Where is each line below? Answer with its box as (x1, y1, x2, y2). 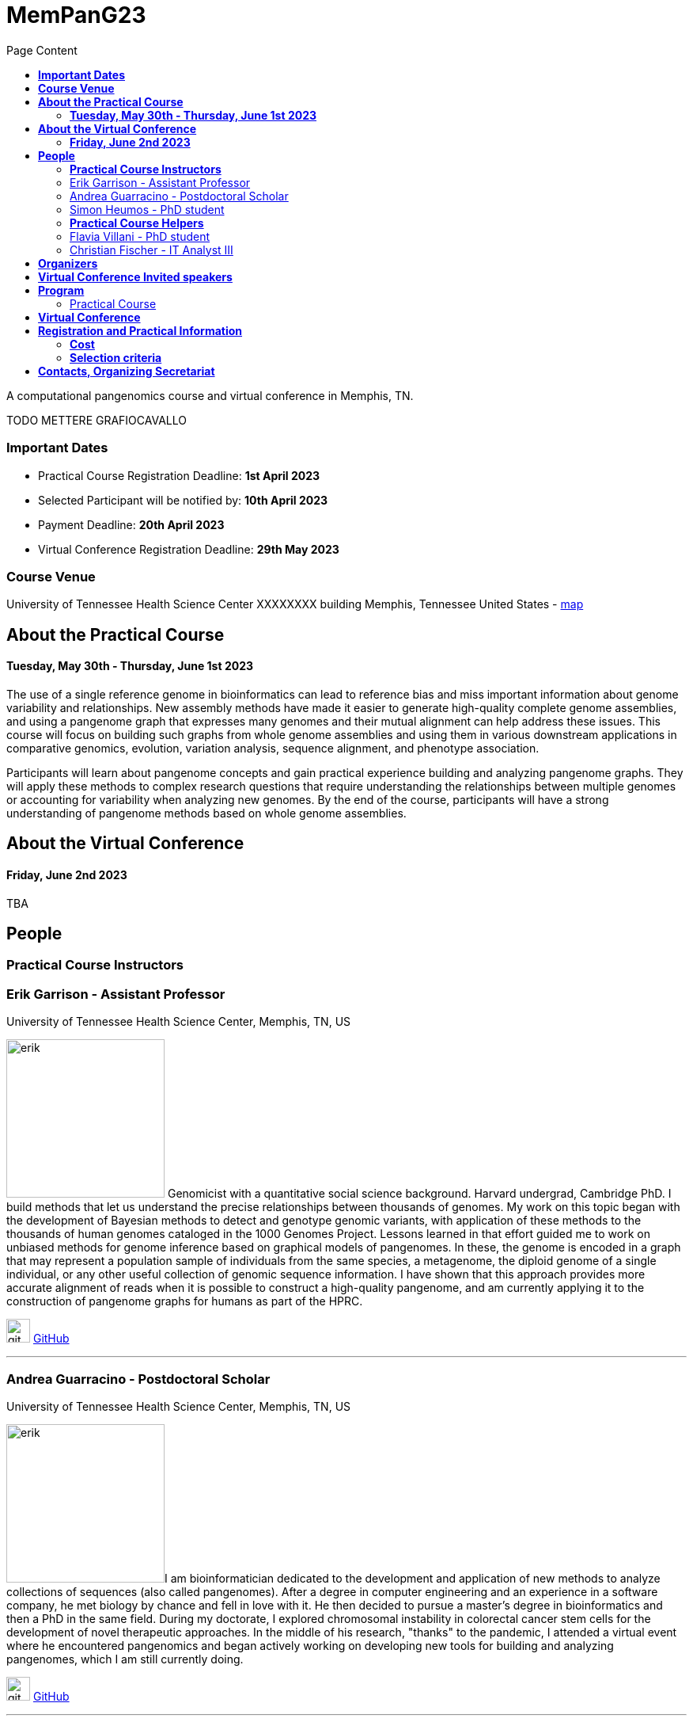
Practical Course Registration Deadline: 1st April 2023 (38, 468, 320, 482)
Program (38, 283, 85, 297)
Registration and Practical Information (38, 323, 243, 337)
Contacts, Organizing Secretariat (38, 364, 215, 378)
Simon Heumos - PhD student (70, 202, 225, 216)
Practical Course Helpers (70, 215, 204, 230)
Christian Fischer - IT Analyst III (70, 242, 233, 257)
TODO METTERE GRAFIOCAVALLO (6, 413, 187, 427)
